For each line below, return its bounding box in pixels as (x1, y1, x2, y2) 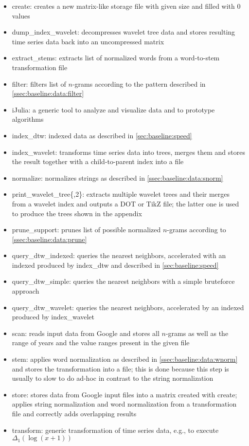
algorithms (12, 114, 44, 124)
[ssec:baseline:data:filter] (12, 88, 84, 98)
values (12, 10, 30, 20)
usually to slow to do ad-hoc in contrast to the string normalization (12, 373, 213, 383)
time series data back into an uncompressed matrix (12, 36, 164, 46)
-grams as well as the (165, 328, 229, 338)
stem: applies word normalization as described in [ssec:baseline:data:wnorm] (12, 354, 238, 364)
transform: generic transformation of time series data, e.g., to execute (12, 425, 219, 435)
